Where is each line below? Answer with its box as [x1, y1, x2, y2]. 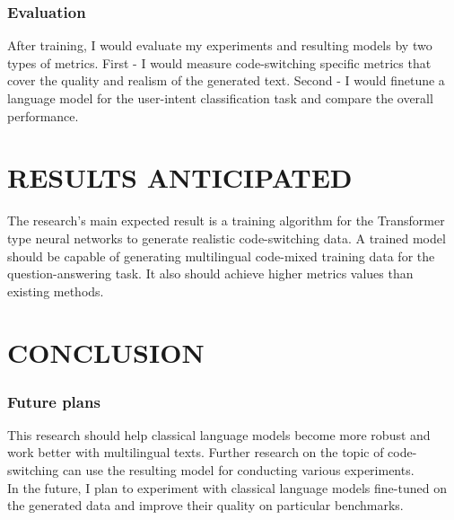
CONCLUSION [7, 334, 205, 371]
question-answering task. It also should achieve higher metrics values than [7, 264, 414, 283]
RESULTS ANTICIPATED [7, 159, 353, 196]
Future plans [7, 390, 100, 412]
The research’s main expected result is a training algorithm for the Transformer [7, 211, 445, 230]
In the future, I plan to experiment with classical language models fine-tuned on [7, 478, 447, 497]
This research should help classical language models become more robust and [7, 425, 431, 444]
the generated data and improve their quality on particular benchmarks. [7, 496, 404, 515]
